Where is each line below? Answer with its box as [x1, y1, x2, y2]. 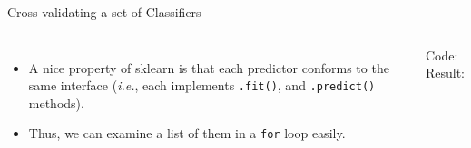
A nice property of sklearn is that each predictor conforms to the [28, 58, 389, 77]
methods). [28, 93, 84, 112]
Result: [425, 63, 465, 82]
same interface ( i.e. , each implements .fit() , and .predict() [28, 76, 376, 95]
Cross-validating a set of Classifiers [7, 3, 201, 21]
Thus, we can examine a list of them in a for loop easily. [28, 124, 346, 143]
